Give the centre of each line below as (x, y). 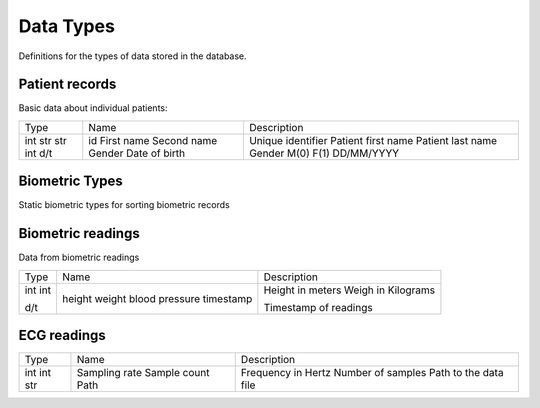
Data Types (66, 26)
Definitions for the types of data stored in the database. (132, 56)
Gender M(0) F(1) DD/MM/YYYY (324, 153)
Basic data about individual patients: (93, 108)
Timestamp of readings (318, 307)
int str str (45, 140)
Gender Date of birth (137, 153)
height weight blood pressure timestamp (157, 298)
